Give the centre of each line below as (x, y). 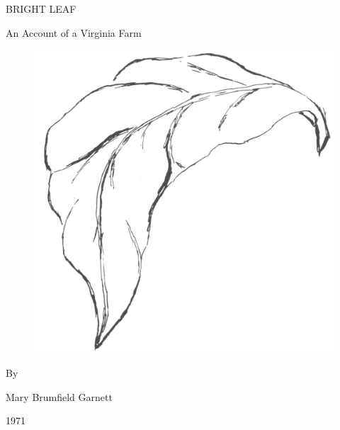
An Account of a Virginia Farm (74, 32)
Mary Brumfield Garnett (59, 396)
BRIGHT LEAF (41, 9)
